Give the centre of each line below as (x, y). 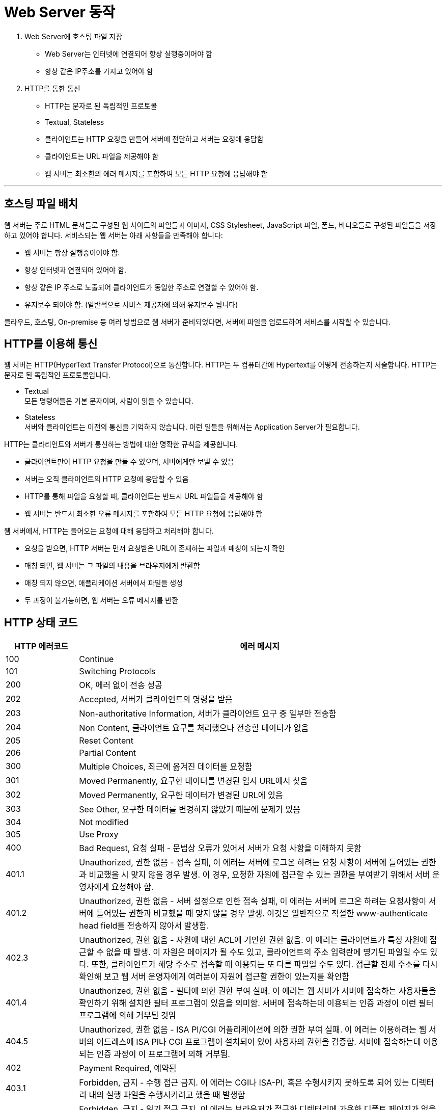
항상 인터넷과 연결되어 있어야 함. (76, 270)
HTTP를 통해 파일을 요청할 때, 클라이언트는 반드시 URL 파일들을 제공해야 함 (144, 496)
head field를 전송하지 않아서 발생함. (144, 926)
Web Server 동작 (60, 12)
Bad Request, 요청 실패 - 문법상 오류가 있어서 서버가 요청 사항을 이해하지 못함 (220, 848)
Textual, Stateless (75, 122)
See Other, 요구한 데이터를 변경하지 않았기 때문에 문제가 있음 (190, 810)
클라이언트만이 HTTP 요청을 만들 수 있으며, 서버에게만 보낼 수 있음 (129, 462)
